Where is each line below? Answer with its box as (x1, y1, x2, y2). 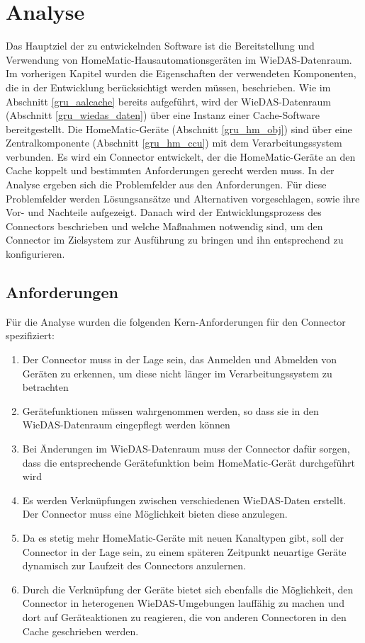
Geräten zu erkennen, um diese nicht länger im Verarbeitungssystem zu (22, 365, 332, 380)
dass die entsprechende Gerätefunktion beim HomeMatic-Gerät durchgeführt (22, 455, 356, 470)
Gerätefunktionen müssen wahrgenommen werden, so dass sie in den (22, 403, 319, 418)
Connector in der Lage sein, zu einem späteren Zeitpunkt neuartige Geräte (22, 544, 347, 559)
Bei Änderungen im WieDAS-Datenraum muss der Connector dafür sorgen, (22, 440, 350, 455)
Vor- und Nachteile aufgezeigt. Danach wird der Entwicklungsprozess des (6, 205, 322, 220)
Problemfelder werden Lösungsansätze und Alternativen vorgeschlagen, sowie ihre (6, 190, 360, 205)
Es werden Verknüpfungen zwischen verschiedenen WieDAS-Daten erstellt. (22, 492, 347, 507)
